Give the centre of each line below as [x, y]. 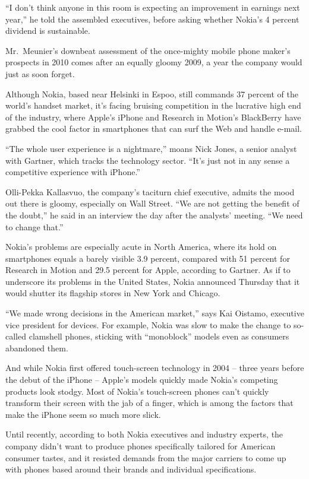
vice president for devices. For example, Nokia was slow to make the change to [148, 324]
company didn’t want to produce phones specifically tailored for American [141, 446]
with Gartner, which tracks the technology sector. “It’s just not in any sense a [148, 160]
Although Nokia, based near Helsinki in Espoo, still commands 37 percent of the [152, 93]
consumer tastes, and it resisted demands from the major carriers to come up [146, 457]
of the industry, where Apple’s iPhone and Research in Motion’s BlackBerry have [153, 117]
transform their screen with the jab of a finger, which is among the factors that [149, 403]
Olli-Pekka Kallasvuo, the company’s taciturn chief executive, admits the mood [150, 191]
